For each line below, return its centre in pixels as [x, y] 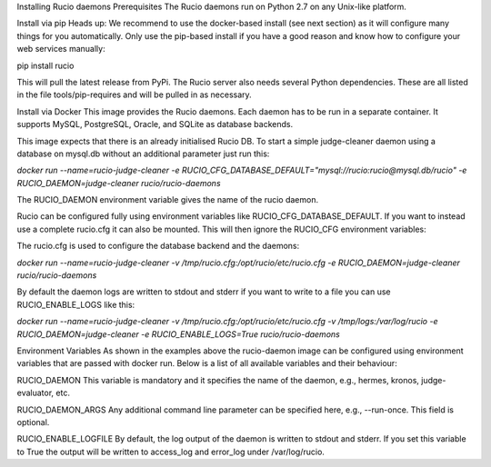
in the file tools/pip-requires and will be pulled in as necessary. [134, 94]
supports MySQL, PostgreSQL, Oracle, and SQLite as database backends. [155, 124]
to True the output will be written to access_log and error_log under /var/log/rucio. [170, 452]
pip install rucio [45, 65]
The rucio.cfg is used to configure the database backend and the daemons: [158, 246]
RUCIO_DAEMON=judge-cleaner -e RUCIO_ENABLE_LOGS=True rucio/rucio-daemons [178, 334]
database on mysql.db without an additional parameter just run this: [143, 154]
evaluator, [35, 393]
